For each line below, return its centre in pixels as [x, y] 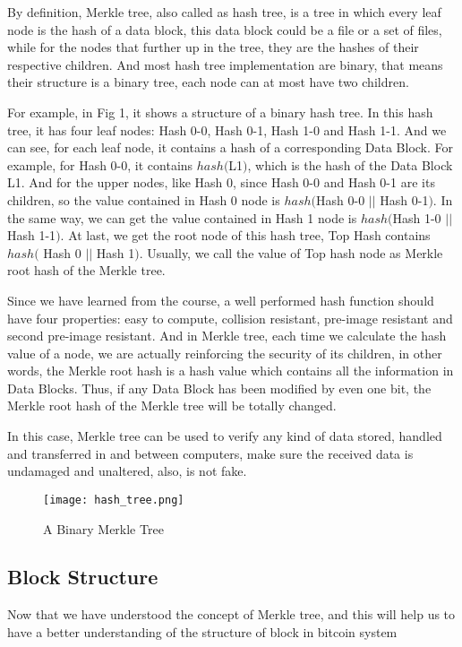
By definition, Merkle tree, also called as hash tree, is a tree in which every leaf [224, 12]
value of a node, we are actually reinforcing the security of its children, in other [225, 353]
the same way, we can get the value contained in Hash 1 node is [182, 217]
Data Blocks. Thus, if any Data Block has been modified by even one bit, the [219, 388]
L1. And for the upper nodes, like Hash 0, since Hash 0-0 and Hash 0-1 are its [221, 182]
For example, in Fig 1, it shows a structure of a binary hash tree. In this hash [220, 112]
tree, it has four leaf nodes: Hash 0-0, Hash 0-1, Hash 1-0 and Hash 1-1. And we [227, 129]
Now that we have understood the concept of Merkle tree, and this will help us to [231, 614]
